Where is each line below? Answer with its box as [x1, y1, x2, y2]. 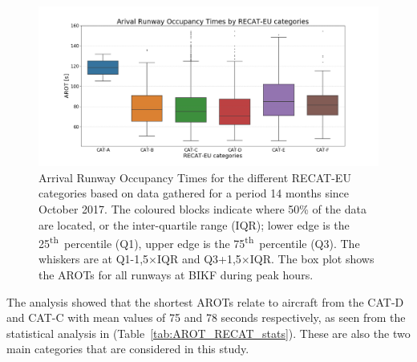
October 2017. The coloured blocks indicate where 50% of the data [38, 200, 366, 217]
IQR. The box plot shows [249, 250, 374, 267]
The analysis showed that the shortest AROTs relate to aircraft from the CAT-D [6, 293, 404, 310]
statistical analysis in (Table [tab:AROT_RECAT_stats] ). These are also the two [6, 324, 411, 341]
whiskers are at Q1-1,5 [38, 250, 149, 267]
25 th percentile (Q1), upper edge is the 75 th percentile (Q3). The [38, 233, 360, 251]
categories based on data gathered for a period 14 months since [38, 185, 350, 201]
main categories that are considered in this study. [6, 340, 249, 357]
